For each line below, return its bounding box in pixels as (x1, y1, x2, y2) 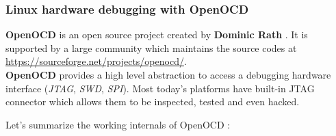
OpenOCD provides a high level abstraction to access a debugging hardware (5, 68, 331, 81)
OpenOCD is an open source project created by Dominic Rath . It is (5, 27, 308, 42)
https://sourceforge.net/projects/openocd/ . (5, 54, 187, 68)
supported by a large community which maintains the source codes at (5, 40, 297, 55)
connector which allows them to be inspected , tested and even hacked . (5, 94, 300, 109)
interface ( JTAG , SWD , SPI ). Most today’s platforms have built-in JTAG (5, 81, 315, 95)
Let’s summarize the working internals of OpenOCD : (5, 117, 231, 131)
